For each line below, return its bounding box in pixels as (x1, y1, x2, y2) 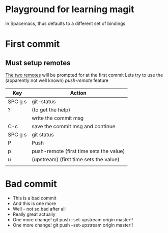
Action (70, 89, 87, 96)
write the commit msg (32, 114, 84, 122)
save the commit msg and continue (32, 123, 116, 130)
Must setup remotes (5, 59, 71, 67)
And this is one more (12, 200, 57, 207)
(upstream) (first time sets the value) (32, 156, 120, 163)
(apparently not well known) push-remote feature (5, 77, 108, 83)
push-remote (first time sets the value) (32, 148, 125, 155)
